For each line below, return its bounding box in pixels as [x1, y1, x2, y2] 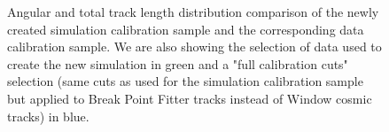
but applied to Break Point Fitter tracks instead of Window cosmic [7, 89, 372, 107]
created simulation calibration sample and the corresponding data [7, 19, 364, 38]
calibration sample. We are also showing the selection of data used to [7, 37, 382, 56]
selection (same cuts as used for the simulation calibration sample [7, 72, 363, 90]
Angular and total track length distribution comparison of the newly [7, 3, 379, 20]
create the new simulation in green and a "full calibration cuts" [7, 54, 348, 73]
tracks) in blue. [7, 106, 89, 125]
